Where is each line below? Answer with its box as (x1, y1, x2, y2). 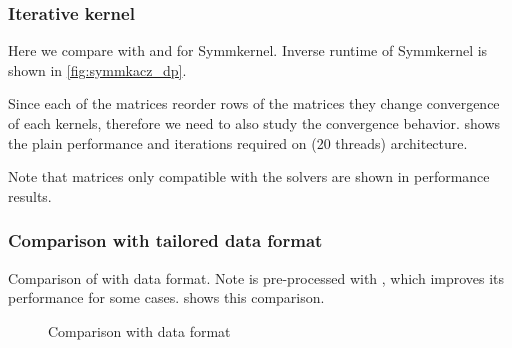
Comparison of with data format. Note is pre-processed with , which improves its (8, 267, 505, 288)
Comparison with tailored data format (8, 228, 323, 253)
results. (8, 185, 52, 206)
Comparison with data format (48, 320, 231, 341)
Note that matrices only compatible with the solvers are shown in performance (8, 166, 490, 187)
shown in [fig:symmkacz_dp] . (8, 59, 187, 80)
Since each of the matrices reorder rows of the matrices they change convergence (8, 93, 500, 114)
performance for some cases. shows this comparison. (8, 287, 325, 308)
